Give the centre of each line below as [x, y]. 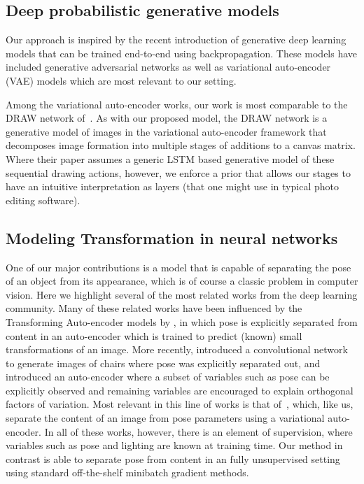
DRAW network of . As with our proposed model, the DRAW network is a [167, 118]
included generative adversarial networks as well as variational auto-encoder [168, 67]
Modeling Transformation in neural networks [172, 237]
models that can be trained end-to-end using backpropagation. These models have [182, 53]
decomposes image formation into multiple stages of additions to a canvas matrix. [181, 145]
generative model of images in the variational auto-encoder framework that [166, 131]
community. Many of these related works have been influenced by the [154, 308]
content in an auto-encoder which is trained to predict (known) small [154, 335]
